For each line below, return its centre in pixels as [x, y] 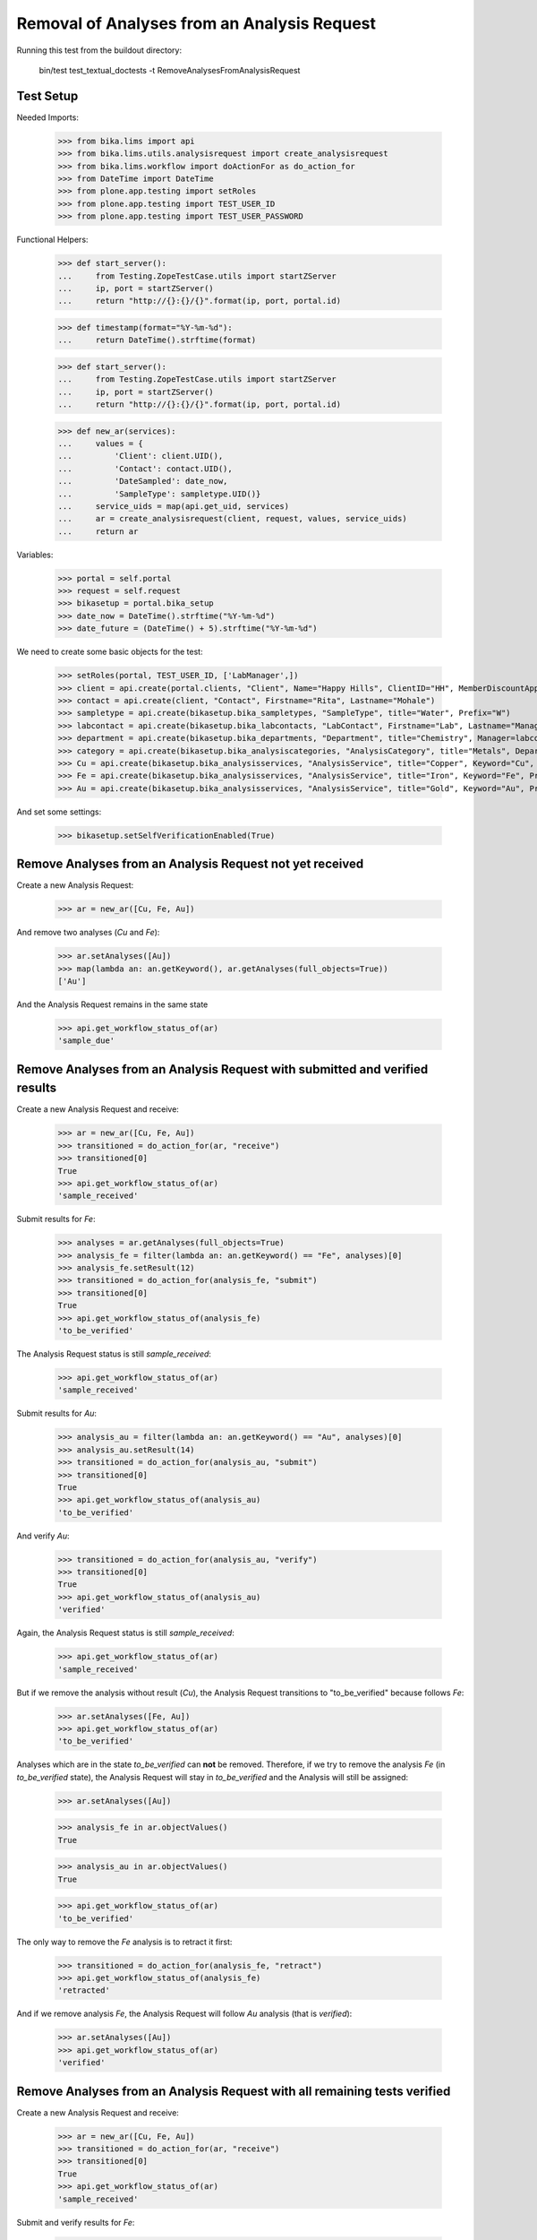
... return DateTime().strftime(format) [157, 340]
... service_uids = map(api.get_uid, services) [174, 506]
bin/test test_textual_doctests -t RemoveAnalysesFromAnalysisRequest [170, 70]
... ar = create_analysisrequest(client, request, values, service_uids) [232, 519]
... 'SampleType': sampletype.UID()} [159, 494]
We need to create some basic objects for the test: [110, 652]
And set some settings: [59, 812]
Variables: [35, 555]
